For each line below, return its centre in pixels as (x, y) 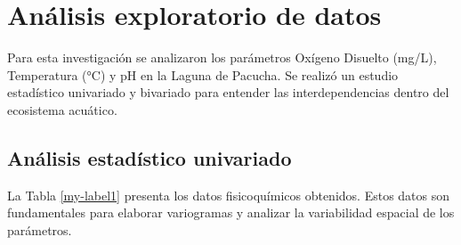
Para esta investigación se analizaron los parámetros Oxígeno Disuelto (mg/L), (222, 57)
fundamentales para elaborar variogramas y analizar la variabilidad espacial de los (231, 212)
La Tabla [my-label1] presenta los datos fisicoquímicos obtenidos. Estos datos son (229, 195)
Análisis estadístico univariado (150, 157)
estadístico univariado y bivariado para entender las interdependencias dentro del (228, 92)
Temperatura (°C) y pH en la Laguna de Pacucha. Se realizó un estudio (203, 74)
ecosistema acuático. (62, 109)
